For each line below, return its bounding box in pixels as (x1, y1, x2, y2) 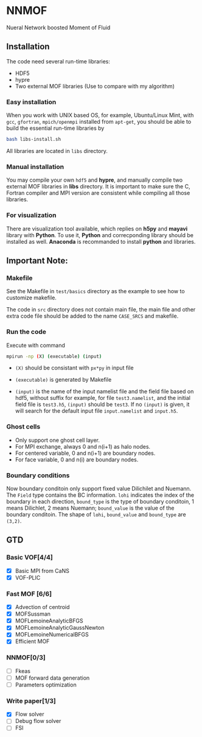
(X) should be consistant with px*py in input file (15, 364, 134, 372)
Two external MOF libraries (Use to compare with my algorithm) (15, 82, 175, 90)
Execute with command (6, 341, 65, 349)
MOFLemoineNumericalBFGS (15, 631, 89, 638)
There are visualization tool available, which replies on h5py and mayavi (6, 225, 188, 232)
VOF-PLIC (15, 574, 41, 581)
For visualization (6, 211, 57, 219)
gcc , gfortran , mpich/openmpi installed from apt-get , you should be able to (6, 118, 192, 126)
